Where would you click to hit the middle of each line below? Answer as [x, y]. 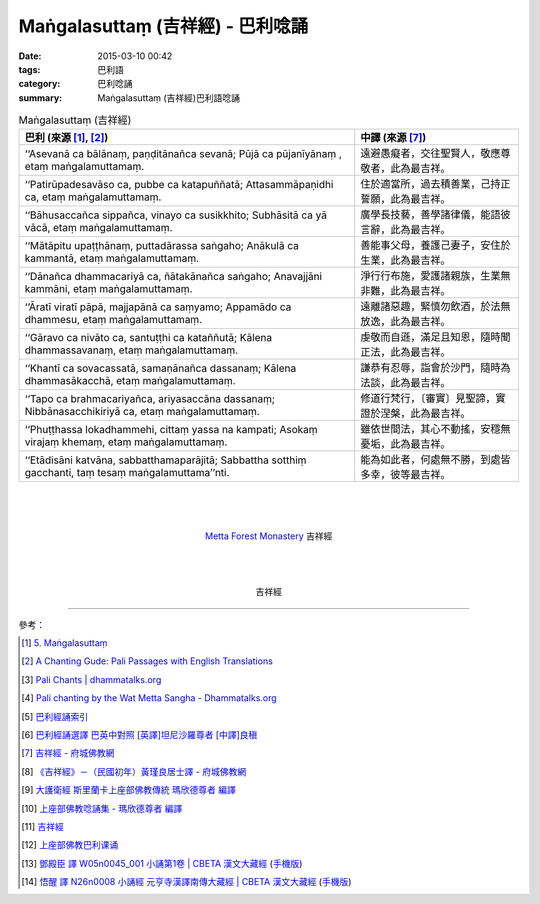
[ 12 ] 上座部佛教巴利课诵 [70, 845]
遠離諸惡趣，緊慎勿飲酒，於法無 [435, 307]
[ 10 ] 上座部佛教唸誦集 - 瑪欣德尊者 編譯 [102, 808]
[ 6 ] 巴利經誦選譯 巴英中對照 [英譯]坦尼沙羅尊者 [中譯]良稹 [139, 734]
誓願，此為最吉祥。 [405, 199]
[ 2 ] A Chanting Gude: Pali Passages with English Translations [147, 661]
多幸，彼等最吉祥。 [405, 475]
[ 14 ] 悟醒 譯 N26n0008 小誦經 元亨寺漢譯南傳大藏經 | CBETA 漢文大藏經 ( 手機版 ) [186, 882]
